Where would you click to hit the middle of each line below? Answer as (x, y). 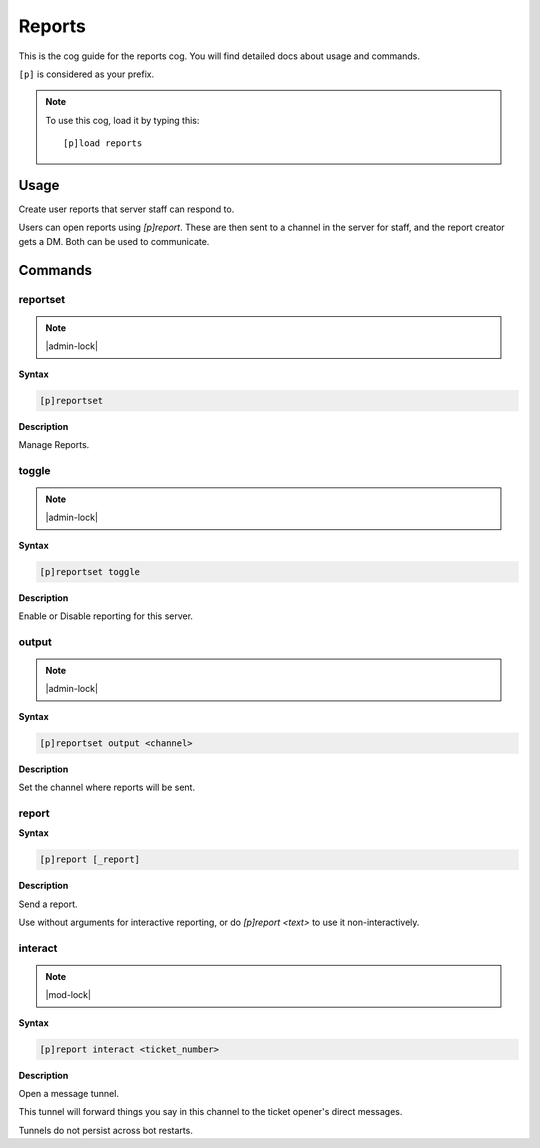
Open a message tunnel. (69, 1094)
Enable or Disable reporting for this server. (106, 616)
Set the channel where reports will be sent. (106, 787)
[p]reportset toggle (89, 571)
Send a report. (48, 904)
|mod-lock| (68, 995)
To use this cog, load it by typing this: (122, 120)
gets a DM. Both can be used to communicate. (114, 241)
